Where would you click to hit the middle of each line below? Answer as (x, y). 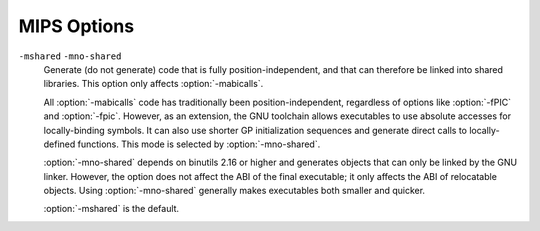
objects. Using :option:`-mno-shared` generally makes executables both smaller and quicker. (234, 191)
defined (59, 144)
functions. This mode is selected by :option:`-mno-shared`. (199, 144)
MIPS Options (76, 26)
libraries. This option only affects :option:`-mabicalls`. (153, 84)
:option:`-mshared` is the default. (111, 209)
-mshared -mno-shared (70, 56)
